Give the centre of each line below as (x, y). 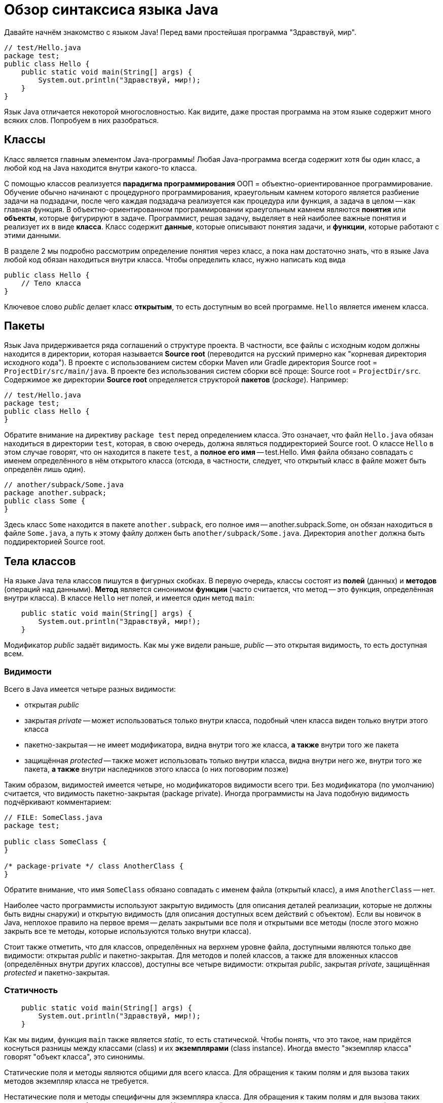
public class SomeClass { (56, 842)
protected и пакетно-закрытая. (57, 973)
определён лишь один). (45, 469)
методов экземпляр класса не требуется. (77, 1081)
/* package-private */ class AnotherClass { (94, 866)
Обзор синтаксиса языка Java (111, 10)
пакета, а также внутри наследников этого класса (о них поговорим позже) (157, 769)
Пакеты (24, 326)
